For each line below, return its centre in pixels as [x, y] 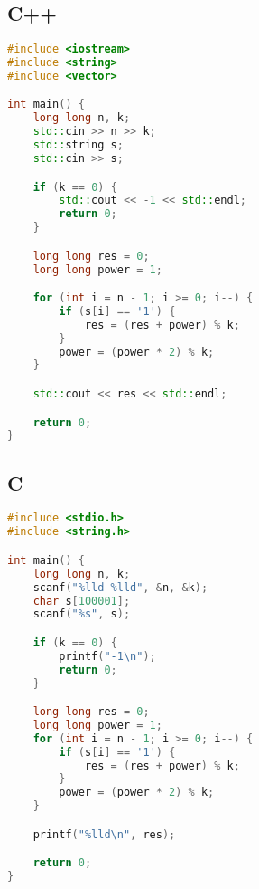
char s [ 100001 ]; [82, 601]
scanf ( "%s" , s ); [82, 614]
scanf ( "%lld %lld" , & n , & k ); [120, 587]
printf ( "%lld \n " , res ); [104, 834]
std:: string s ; [78, 145]
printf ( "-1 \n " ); [107, 656]
